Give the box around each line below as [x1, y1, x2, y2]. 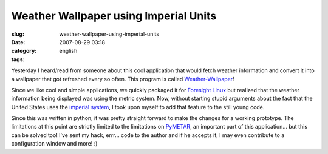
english [59, 47, 78, 55]
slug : [11, 30, 24, 38]
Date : [11, 38, 26, 45]
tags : [11, 55, 25, 63]
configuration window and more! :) [11, 140, 98, 147]
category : [11, 47, 37, 55]
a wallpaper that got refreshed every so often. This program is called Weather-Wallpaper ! [11, 75, 234, 82]
